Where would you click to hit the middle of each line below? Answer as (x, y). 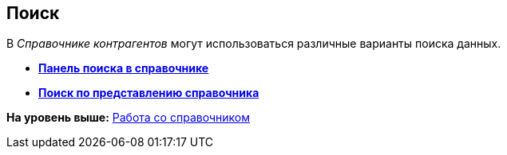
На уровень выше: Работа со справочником (128, 118)
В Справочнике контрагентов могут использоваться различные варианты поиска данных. (254, 44)
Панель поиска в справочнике (124, 68)
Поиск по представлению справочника (149, 93)
